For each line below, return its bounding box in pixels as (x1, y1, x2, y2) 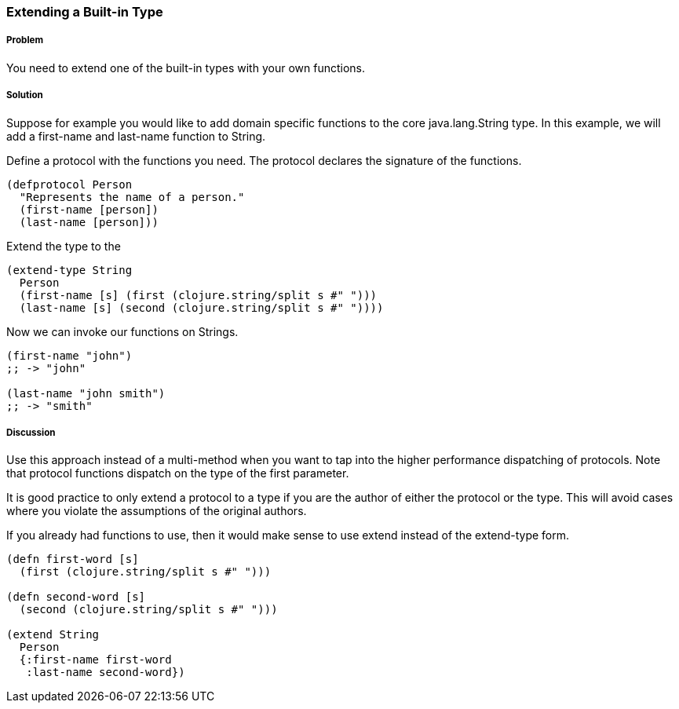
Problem (6, 35, 44, 46)
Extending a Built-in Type (6, 4, 163, 20)
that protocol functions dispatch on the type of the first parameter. (6, 466, 349, 481)
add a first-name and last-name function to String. (6, 129, 266, 143)
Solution (6, 90, 43, 101)
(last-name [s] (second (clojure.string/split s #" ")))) (19, 301, 384, 314)
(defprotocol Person (6, 177, 133, 191)
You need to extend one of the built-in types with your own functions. (6, 60, 365, 75)
